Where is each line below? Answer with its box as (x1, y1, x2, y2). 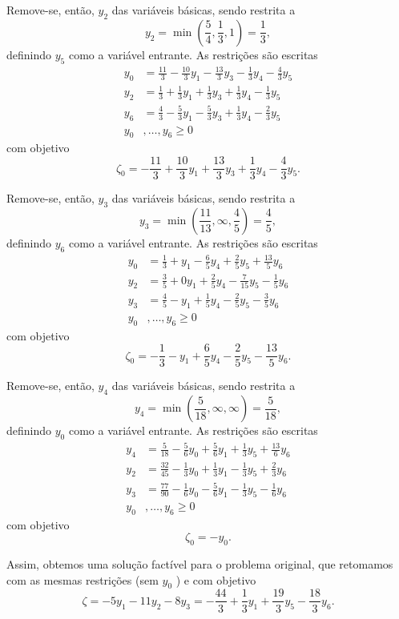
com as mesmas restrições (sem (6, 571, 159, 588)
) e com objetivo (175, 571, 256, 588)
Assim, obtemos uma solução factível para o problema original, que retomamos (6, 556, 393, 573)
